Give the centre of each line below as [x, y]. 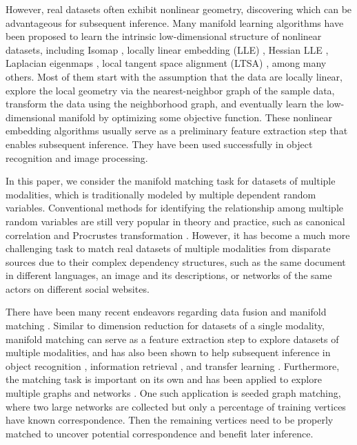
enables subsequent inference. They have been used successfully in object [159, 144]
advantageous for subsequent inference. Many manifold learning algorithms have [175, 22]
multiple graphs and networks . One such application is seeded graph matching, [173, 393]
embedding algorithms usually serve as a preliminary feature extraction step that [177, 131]
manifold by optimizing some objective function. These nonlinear [195, 117]
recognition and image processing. [77, 157]
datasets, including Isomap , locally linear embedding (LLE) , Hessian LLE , [167, 49]
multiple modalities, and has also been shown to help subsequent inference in [168, 352]
